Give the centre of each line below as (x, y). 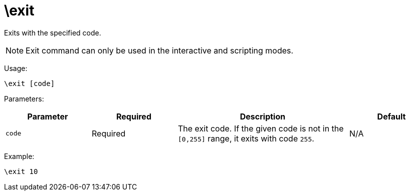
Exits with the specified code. (53, 32)
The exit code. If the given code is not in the (261, 128)
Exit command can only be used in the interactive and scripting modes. (160, 50)
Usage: (16, 68)
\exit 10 (21, 171)
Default (391, 116)
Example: (19, 156)
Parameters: (24, 98)
